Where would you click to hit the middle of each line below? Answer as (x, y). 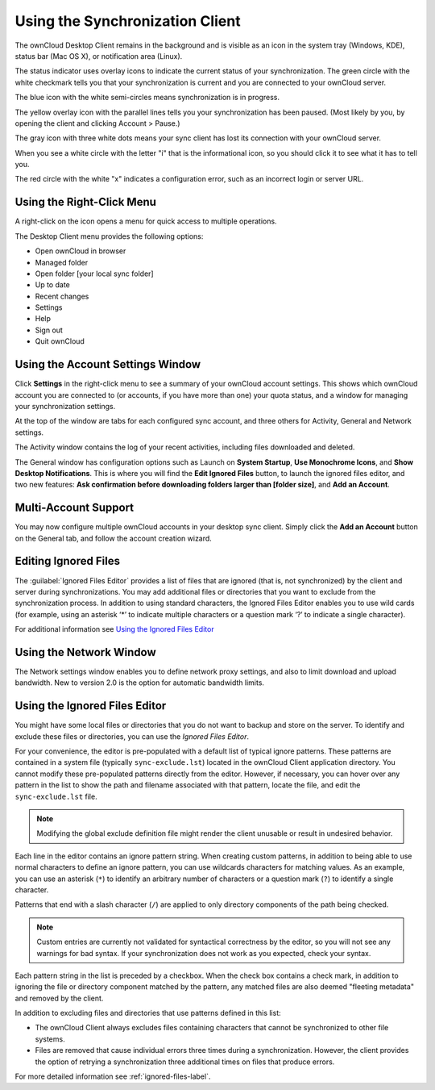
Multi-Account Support (75, 508)
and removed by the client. (59, 998)
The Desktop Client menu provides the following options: (109, 236)
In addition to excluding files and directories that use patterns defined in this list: (148, 1013)
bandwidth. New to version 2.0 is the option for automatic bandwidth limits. (140, 683)
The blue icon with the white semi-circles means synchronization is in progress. (147, 98)
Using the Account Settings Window (108, 364)
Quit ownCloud (60, 341)
